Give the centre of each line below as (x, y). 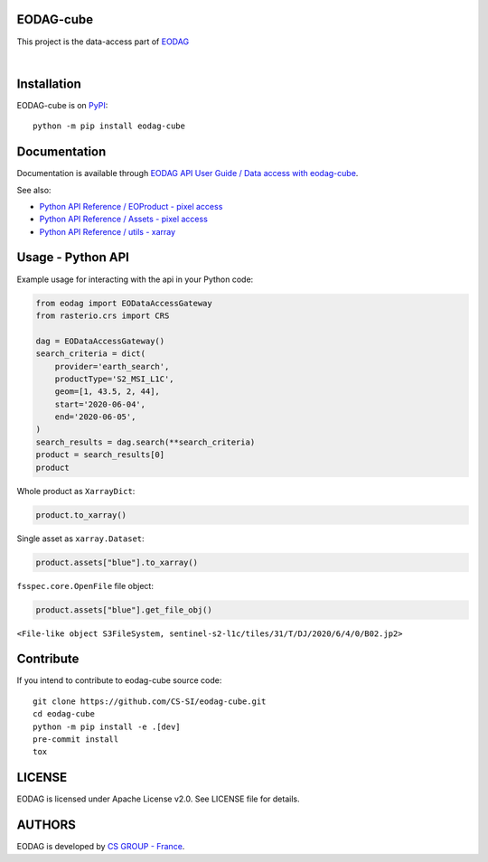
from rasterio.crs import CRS (103, 315)
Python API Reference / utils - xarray (108, 231)
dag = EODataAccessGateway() (100, 341)
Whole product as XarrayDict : (76, 491)
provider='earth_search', (112, 366)
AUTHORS (47, 825)
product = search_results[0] (100, 455)
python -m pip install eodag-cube (109, 126)
